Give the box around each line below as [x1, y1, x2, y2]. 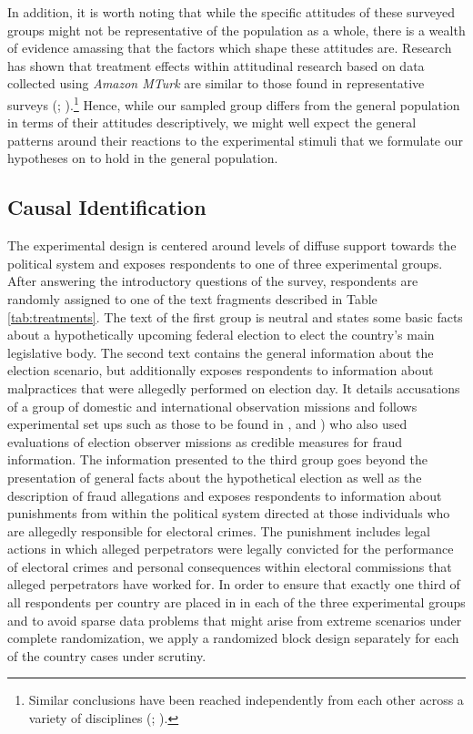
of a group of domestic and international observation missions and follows [7, 396, 418, 415]
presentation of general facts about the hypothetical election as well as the [7, 467, 422, 486]
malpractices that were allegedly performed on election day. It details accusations [7, 378, 460, 397]
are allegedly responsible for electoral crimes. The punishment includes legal [7, 521, 430, 540]
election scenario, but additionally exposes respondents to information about [7, 361, 434, 380]
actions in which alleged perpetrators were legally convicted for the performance [7, 539, 454, 558]
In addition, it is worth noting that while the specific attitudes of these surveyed [7, 3, 456, 21]
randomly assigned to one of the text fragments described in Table [7, 289, 377, 308]
